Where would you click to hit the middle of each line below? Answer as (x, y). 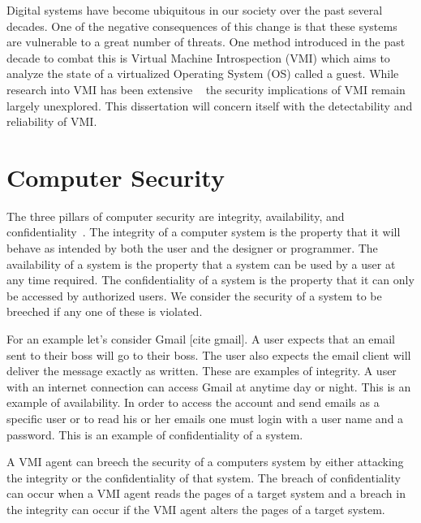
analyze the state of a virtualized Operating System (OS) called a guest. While (203, 73)
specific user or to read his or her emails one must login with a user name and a (205, 418)
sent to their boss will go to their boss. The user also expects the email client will (209, 354)
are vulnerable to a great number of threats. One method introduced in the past (206, 42)
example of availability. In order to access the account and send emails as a (193, 402)
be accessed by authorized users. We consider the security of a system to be (194, 295)
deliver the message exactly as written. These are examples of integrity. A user (202, 371)
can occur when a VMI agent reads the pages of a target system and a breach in (206, 493)
